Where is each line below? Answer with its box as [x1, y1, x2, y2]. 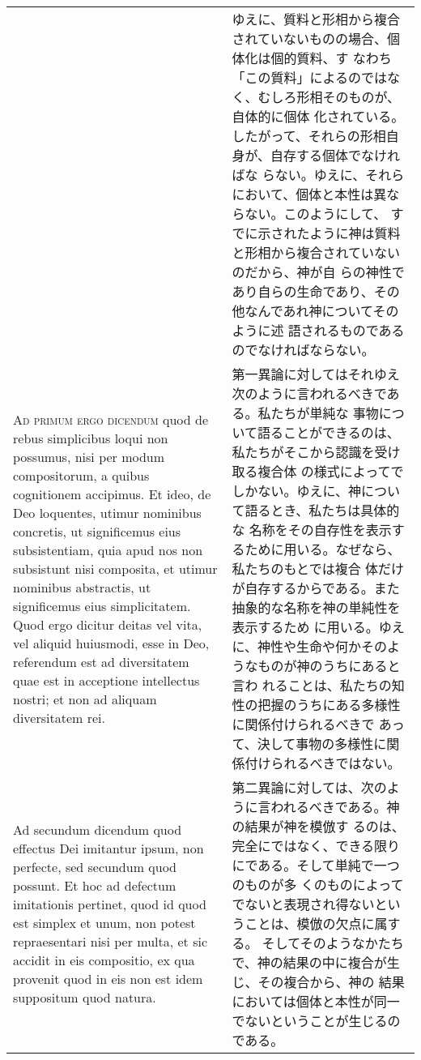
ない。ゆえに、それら [274, 165, 405, 184]
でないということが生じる [232, 1011, 388, 1030]
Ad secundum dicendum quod [13, 820, 182, 839]
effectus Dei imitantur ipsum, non [13, 839, 204, 857]
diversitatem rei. [13, 707, 105, 727]
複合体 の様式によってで [257, 462, 404, 481]
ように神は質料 [309, 224, 401, 242]
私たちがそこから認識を [232, 442, 375, 461]
